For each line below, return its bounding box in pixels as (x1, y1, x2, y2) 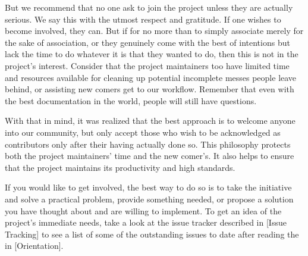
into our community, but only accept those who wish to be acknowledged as (5, 126, 281, 138)
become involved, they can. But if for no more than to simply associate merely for (5, 24, 304, 37)
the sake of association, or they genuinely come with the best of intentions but (5, 36, 290, 48)
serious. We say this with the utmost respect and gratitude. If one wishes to (5, 13, 281, 25)
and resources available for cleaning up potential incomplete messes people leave (5, 71, 297, 83)
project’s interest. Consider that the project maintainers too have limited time (5, 59, 290, 71)
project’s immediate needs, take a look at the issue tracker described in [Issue (5, 216, 287, 229)
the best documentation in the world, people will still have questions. (5, 94, 257, 107)
